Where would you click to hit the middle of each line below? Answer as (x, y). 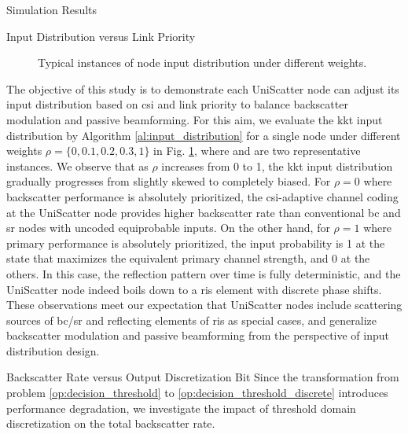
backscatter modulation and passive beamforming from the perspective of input (198, 335)
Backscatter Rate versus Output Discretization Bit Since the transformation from (203, 377)
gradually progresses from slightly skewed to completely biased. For (169, 181)
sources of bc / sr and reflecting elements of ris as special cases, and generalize (192, 320)
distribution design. (53, 350)
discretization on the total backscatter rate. (111, 423)
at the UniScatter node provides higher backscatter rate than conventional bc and (204, 212)
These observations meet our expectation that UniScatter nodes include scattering (204, 305)
